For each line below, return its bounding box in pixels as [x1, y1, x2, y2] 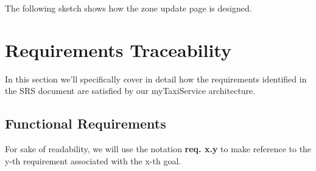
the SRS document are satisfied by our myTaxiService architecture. [5, 84, 256, 97]
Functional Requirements [5, 114, 166, 133]
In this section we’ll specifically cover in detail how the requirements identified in [5, 72, 307, 85]
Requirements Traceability [5, 37, 231, 62]
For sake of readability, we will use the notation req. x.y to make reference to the [5, 142, 312, 155]
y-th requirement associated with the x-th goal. [5, 154, 181, 167]
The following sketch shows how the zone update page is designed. [5, 2, 252, 14]
